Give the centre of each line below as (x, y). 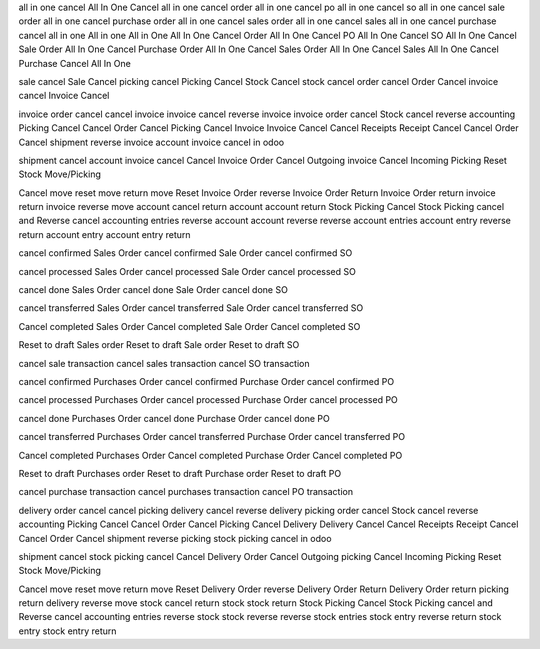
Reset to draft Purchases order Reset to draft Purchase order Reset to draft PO (180, 473)
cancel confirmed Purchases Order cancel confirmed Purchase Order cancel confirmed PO (206, 381)
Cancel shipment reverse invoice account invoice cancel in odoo (151, 142)
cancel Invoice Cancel (64, 96)
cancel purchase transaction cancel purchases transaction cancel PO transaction (186, 492)
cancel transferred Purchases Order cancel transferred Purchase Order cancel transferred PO (211, 437)
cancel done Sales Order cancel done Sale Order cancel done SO (153, 290)
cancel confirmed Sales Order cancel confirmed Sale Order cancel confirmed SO (185, 253)
